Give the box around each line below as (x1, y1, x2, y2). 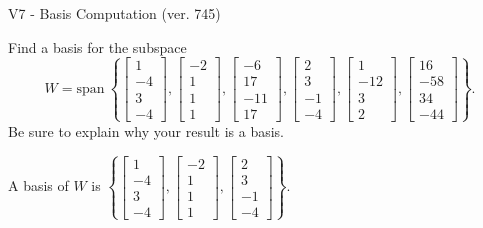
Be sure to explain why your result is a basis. (8, 120, 285, 141)
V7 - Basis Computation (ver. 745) (8, 3, 221, 23)
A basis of (8, 175, 69, 196)
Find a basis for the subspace (8, 36, 187, 57)
